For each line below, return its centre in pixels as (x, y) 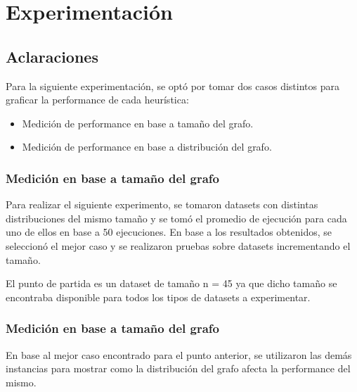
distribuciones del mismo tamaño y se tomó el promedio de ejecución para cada (176, 218)
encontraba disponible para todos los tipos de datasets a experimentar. (158, 297)
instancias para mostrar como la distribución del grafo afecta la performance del (178, 368)
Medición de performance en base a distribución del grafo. (147, 147)
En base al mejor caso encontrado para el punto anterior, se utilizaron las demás (179, 354)
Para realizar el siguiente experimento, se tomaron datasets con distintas (162, 204)
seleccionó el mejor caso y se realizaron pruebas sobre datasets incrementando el (178, 245)
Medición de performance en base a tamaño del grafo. (138, 123)
